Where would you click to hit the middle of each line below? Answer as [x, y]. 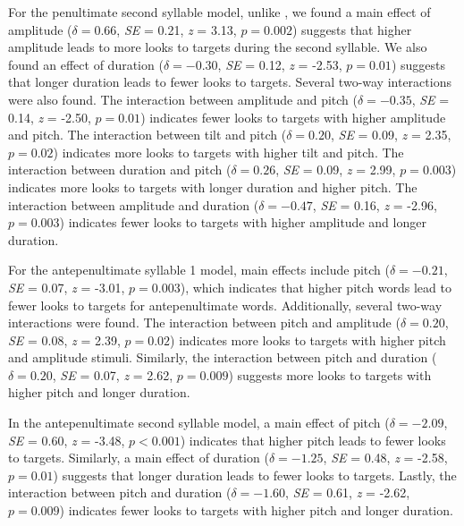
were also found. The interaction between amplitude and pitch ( [183, 99]
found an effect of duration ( [86, 64]
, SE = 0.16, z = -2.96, [375, 204]
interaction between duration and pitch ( [120, 170]
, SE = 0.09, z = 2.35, [391, 135]
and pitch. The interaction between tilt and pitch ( [148, 135]
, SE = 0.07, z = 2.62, [113, 374]
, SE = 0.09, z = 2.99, [336, 170]
